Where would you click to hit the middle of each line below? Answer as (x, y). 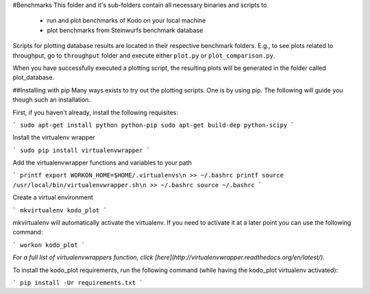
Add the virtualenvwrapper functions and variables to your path (102, 163)
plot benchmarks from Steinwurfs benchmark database (125, 30)
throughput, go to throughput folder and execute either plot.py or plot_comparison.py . (144, 56)
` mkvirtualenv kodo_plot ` (60, 210)
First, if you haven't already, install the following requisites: (95, 112)
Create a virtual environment (53, 197)
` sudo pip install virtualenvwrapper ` (82, 150)
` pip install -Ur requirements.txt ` (78, 282)
